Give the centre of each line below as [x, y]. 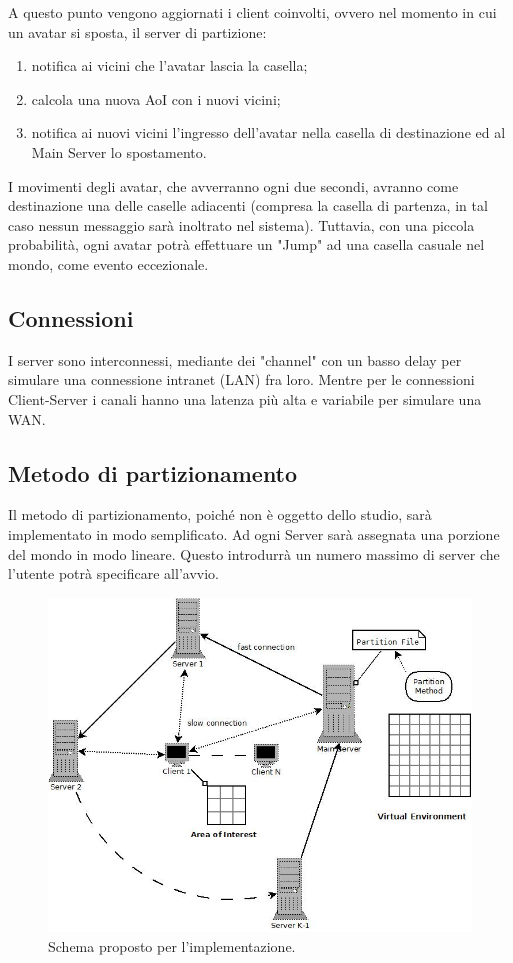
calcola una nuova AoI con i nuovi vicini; [156, 98]
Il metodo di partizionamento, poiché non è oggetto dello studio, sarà [220, 514]
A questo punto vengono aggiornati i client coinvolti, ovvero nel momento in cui [252, 12]
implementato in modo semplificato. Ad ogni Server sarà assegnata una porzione [254, 533]
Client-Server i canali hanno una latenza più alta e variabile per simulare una [245, 398]
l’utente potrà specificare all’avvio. [113, 573]
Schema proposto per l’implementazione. [172, 945]
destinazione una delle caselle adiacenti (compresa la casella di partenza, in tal [248, 205]
